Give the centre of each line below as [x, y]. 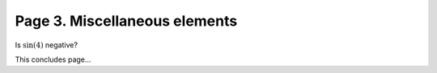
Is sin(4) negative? [47, 45]
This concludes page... [53, 59]
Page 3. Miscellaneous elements [126, 21]
